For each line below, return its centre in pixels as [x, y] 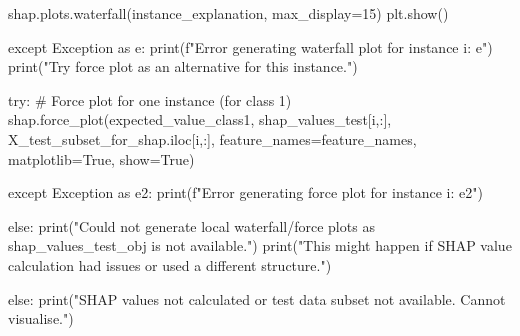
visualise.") [41, 318]
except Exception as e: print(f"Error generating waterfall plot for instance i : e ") [250, 46]
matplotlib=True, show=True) [101, 158]
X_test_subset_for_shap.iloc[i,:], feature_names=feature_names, [212, 138]
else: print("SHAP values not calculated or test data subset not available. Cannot [257, 298]
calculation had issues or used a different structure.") [170, 264]
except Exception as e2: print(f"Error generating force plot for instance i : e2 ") [245, 192]
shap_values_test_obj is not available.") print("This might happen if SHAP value [260, 245]
